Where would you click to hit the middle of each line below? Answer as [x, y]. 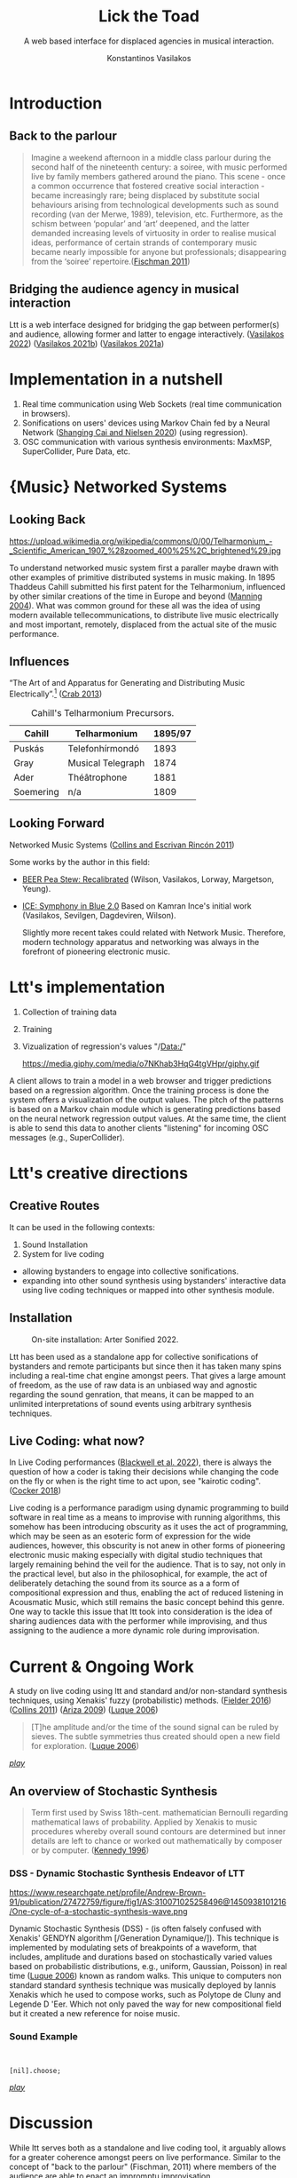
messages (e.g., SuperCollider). [67, 1137]
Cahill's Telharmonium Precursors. [102, 712]
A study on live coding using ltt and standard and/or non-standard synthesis [148, 1691]
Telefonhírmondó [104, 748]
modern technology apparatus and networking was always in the [141, 942]
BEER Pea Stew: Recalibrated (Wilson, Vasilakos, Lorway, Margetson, [148, 879]
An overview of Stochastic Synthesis [113, 1791]
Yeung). [36, 888]
